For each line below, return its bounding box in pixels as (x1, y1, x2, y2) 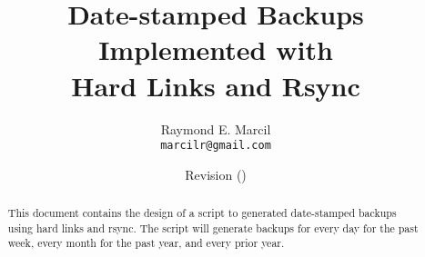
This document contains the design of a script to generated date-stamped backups (7, 205, 397, 221)
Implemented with (98, 31, 333, 68)
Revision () (185, 164, 247, 183)
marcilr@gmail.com (160, 139, 271, 153)
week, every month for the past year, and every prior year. (7, 235, 285, 251)
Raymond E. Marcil (160, 119, 271, 138)
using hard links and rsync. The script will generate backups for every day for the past (7, 220, 419, 235)
